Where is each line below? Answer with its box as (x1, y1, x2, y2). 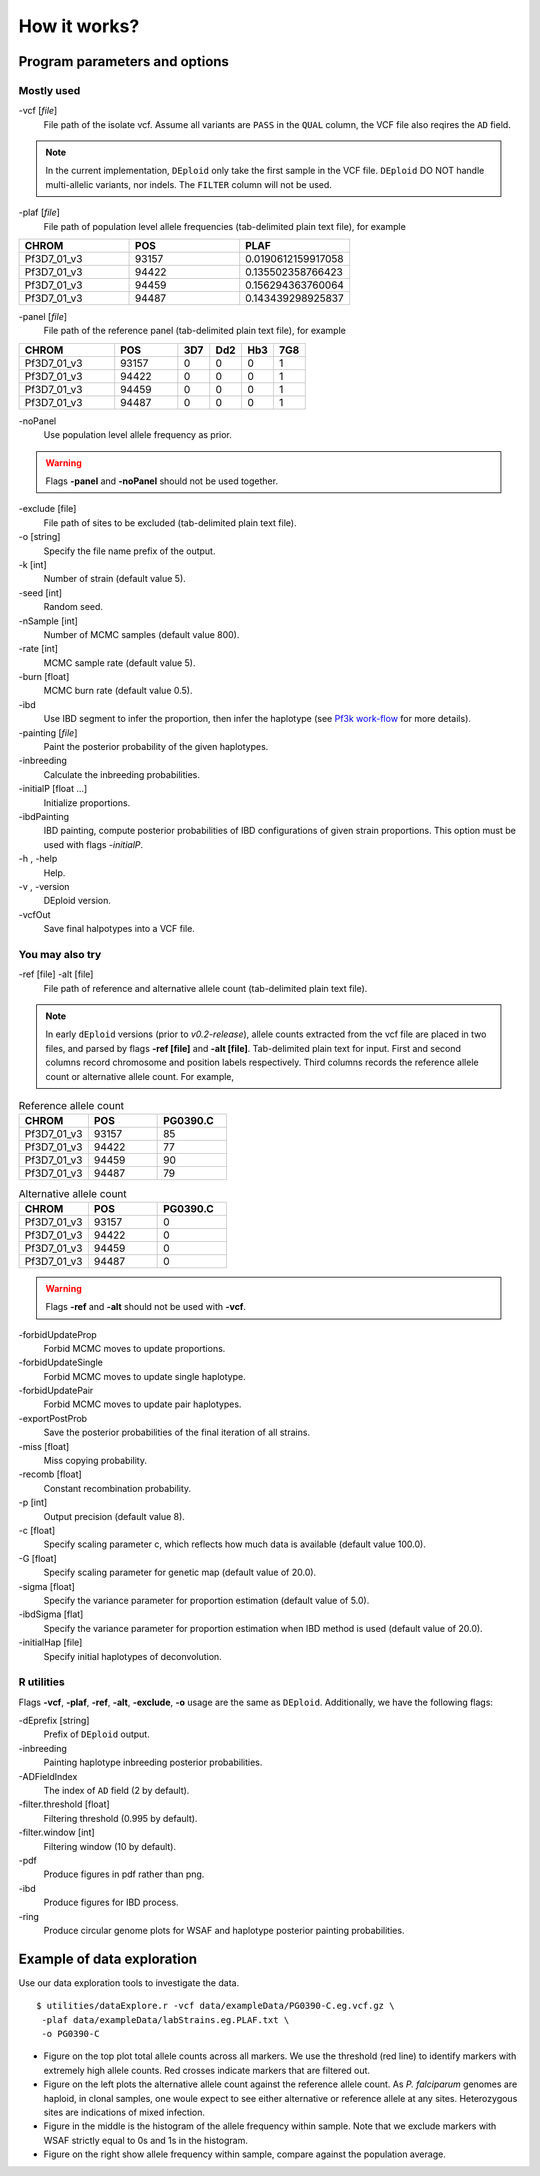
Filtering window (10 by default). (43, 1840, 177, 1852)
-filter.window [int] (18, 1826, 95, 1839)
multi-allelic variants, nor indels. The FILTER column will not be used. (45, 178, 332, 190)
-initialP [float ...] (18, 783, 88, 795)
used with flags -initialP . (43, 838, 144, 850)
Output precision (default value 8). (43, 1510, 185, 1522)
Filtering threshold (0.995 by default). (43, 1812, 198, 1824)
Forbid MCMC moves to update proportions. (43, 1342, 226, 1354)
